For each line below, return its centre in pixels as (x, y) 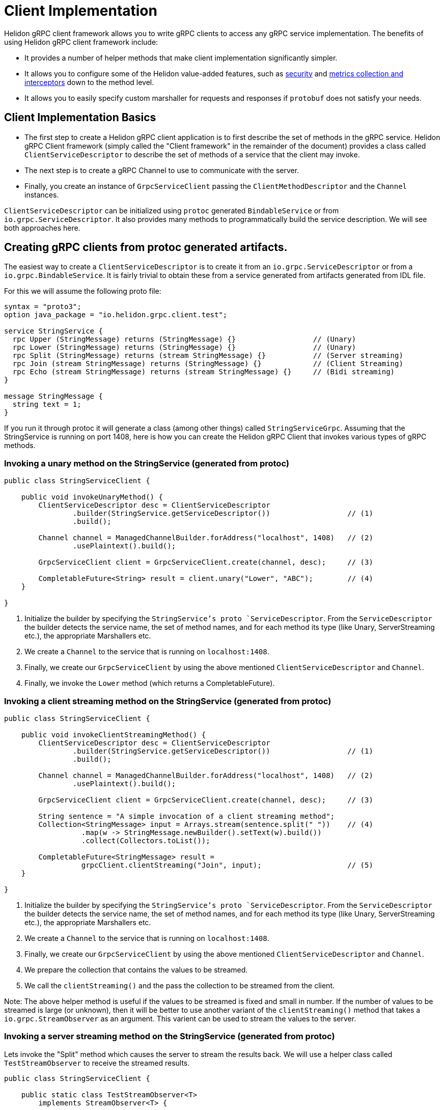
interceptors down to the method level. (89, 82)
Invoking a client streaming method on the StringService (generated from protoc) (168, 701)
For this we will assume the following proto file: (83, 291)
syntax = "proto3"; (43, 307)
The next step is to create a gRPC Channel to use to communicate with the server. (162, 170)
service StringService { (53, 331)
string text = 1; (47, 405)
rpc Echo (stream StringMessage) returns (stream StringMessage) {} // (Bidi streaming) (204, 372)
